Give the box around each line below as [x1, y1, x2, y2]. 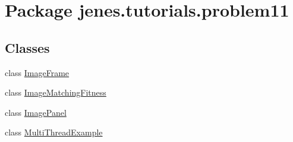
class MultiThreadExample [5, 126, 103, 138]
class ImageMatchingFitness [5, 86, 106, 99]
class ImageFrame [5, 66, 70, 78]
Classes [5, 38, 50, 56]
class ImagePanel [5, 106, 67, 118]
